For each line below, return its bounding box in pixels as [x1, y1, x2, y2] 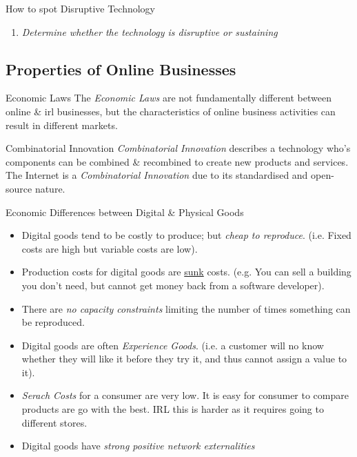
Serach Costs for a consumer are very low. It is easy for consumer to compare [21, 388, 349, 402]
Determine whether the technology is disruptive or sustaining [21, 24, 278, 39]
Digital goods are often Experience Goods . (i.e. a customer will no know [21, 338, 324, 352]
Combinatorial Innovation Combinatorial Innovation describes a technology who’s [6, 141, 351, 155]
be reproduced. [21, 315, 85, 329]
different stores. [21, 415, 88, 429]
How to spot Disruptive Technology [6, 1, 155, 15]
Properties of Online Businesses [6, 58, 236, 79]
